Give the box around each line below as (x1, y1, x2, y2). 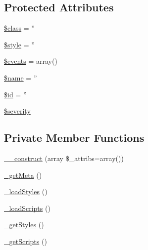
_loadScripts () (4, 203, 50, 213)
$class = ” (4, 23, 35, 33)
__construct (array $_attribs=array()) (4, 153, 124, 163)
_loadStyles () (4, 186, 48, 197)
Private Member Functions (4, 130, 145, 145)
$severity (4, 106, 31, 116)
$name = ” (4, 72, 37, 83)
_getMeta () (4, 169, 42, 180)
